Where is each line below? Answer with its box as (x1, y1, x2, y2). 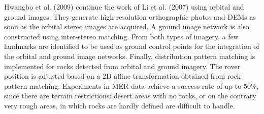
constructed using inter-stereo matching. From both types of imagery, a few (4, 31, 239, 41)
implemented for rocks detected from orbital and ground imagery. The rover (4, 61, 241, 71)
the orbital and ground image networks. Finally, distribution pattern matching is (4, 50, 255, 61)
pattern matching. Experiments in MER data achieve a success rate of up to (4, 80, 242, 91)
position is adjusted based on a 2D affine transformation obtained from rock (4, 71, 241, 81)
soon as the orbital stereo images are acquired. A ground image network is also (4, 21, 249, 32)
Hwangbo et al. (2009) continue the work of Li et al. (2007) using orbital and (4, 2, 244, 12)
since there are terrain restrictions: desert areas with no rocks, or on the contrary (4, 90, 256, 101)
